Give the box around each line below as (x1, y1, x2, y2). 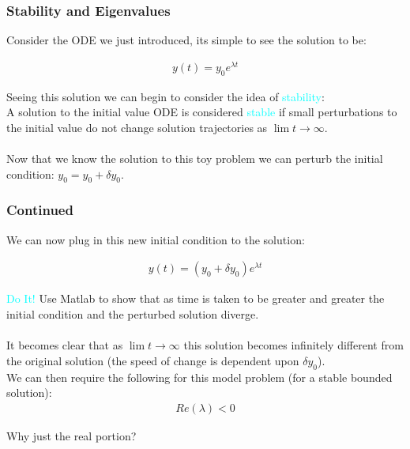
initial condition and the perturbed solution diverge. (6, 305, 259, 322)
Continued (6, 200, 73, 220)
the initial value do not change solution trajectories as (6, 119, 268, 135)
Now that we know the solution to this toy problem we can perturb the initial (6, 150, 383, 167)
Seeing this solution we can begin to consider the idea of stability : (6, 88, 325, 104)
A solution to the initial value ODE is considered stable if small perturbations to (6, 104, 397, 120)
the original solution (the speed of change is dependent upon (6, 352, 299, 368)
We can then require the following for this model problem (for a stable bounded (6, 368, 393, 385)
